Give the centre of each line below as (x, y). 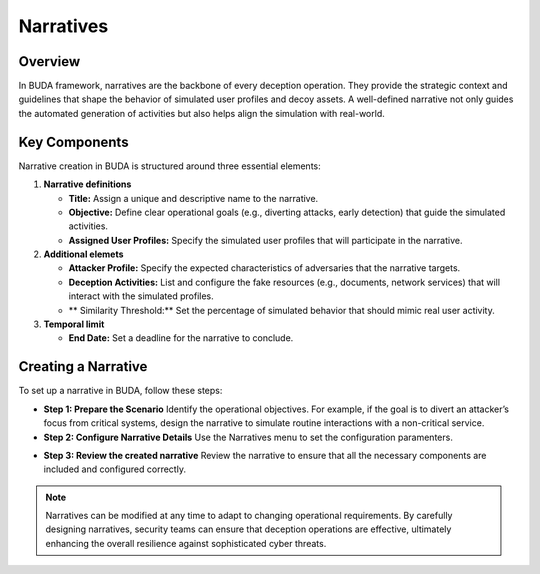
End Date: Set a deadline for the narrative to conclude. (181, 338)
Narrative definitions (87, 184)
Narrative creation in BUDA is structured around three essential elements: (169, 166)
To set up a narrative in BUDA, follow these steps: (120, 391)
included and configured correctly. (115, 469)
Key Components (73, 141)
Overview (49, 61)
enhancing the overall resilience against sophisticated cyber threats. (186, 543)
